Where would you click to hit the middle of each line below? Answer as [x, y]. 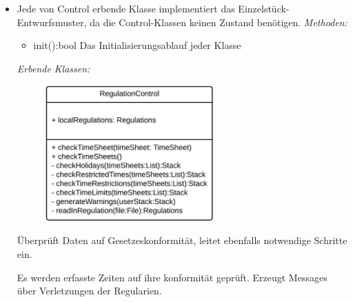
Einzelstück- [264, 8]
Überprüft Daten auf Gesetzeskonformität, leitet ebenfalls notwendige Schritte [182, 240]
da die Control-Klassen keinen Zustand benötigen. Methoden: [219, 22]
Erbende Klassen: [53, 68]
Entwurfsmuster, [52, 22]
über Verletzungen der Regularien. [89, 291]
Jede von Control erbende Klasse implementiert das [126, 8]
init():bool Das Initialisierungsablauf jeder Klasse [137, 45]
